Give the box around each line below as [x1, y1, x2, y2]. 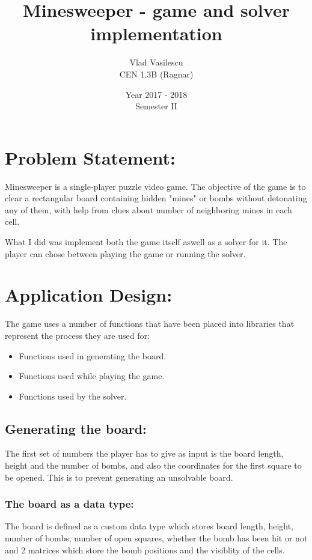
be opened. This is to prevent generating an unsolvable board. [5, 470, 233, 483]
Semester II [135, 100, 177, 112]
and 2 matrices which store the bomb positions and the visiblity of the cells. [5, 543, 285, 556]
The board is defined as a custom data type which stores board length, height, [5, 520, 294, 532]
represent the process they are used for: [5, 329, 150, 341]
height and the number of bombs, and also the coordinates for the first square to [5, 459, 302, 472]
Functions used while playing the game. [19, 370, 165, 382]
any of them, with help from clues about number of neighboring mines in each [5, 203, 292, 216]
